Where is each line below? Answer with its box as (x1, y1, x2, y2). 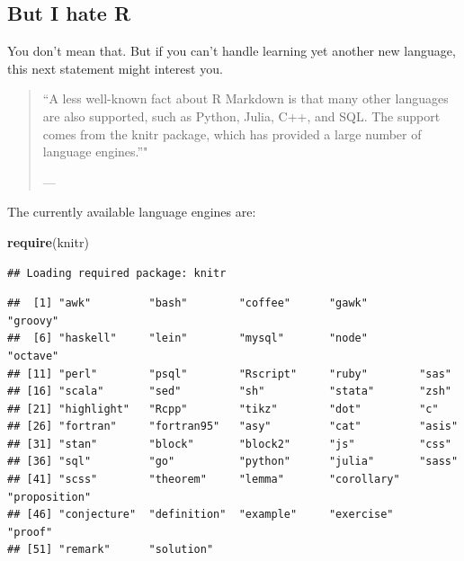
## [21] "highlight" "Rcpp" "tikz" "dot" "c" (7, 402, 439, 415)
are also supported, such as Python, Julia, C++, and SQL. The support (42, 106, 441, 125)
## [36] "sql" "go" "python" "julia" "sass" (7, 455, 459, 468)
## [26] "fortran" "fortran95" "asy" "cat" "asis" (7, 420, 459, 433)
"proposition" (7, 490, 92, 503)
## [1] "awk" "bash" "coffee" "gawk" (7, 297, 368, 310)
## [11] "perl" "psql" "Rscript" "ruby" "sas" (7, 367, 451, 380)
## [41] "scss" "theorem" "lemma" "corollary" (7, 473, 400, 486)
